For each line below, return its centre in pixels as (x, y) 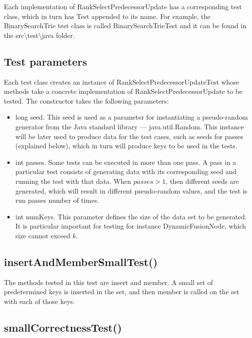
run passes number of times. (57, 200)
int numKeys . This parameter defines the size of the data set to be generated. (131, 216)
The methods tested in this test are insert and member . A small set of (108, 282)
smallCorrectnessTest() (63, 327)
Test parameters (45, 61)
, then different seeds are (202, 181)
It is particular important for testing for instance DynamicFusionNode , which (131, 226)
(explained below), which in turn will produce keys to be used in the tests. (126, 146)
